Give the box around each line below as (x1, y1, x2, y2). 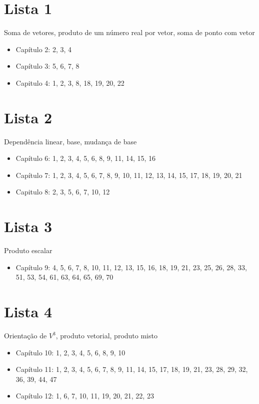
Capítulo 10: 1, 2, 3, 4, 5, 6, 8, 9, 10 (15, 347, 125, 357)
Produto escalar (4, 245, 52, 256)
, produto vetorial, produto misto (55, 330, 157, 341)
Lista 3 (4, 216, 52, 237)
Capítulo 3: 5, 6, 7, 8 (15, 61, 79, 71)
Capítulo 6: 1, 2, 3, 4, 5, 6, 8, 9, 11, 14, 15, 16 (15, 153, 156, 163)
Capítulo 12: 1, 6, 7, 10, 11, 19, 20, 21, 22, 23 (15, 390, 154, 401)
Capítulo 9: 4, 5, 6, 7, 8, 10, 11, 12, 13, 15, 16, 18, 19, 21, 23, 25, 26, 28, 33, (15, 262, 247, 272)
